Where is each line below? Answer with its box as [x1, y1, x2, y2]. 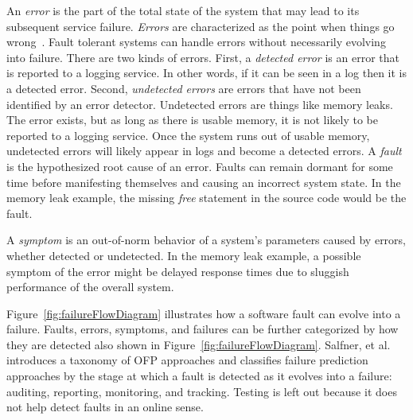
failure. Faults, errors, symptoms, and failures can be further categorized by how [6, 321, 399, 337]
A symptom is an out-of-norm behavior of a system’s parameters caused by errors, [6, 231, 407, 248]
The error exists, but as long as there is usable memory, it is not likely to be [6, 111, 378, 128]
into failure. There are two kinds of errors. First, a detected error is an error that [6, 49, 399, 65]
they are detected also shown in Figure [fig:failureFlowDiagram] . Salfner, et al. [6, 336, 391, 352]
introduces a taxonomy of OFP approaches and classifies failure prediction [6, 352, 368, 368]
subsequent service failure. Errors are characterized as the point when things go [6, 17, 395, 34]
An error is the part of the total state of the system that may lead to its [6, 2, 360, 18]
